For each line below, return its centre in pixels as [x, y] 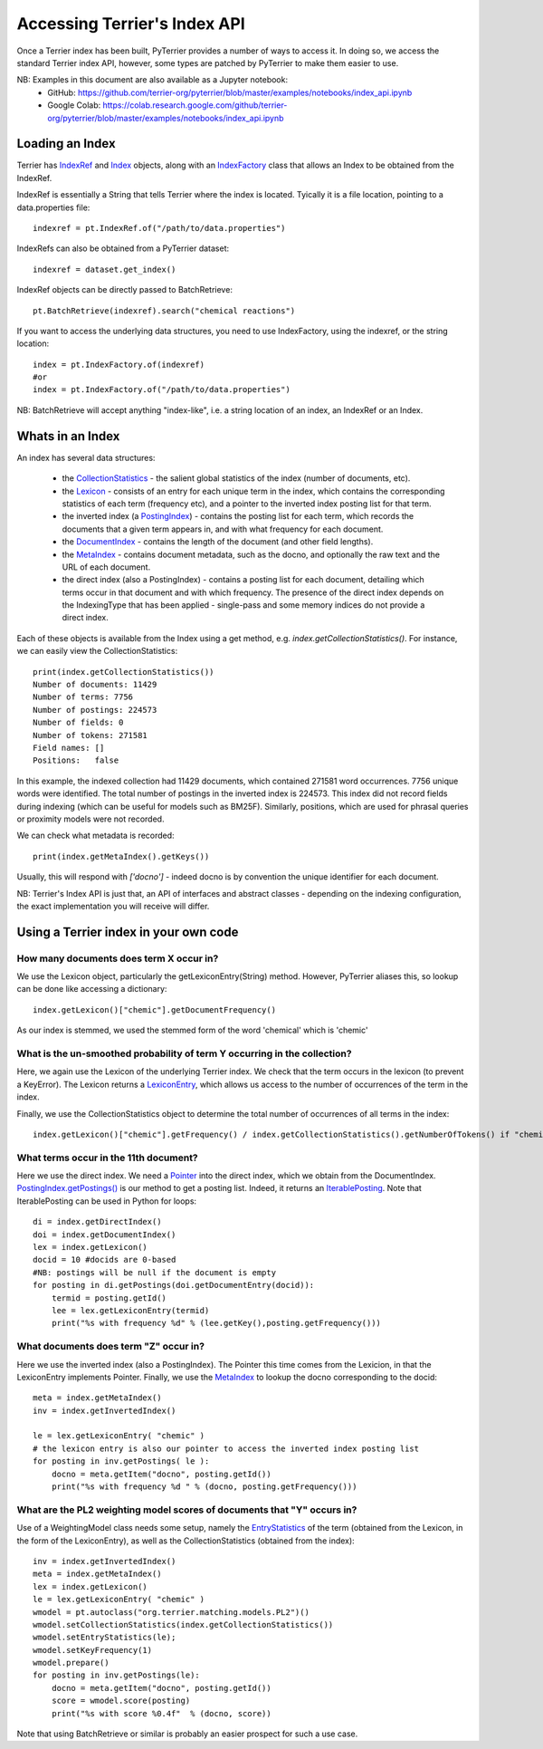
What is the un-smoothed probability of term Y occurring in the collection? [184, 1053]
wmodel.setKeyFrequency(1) [93, 1650]
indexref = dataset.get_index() [105, 269]
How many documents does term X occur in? [118, 958]
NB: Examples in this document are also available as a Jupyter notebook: [152, 80]
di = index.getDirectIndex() [97, 1222]
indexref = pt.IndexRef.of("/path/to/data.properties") [159, 228]
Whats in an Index [68, 436]
